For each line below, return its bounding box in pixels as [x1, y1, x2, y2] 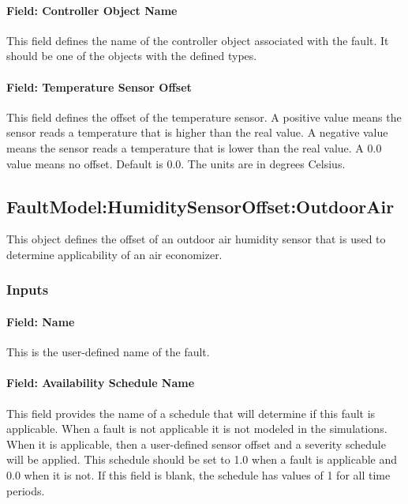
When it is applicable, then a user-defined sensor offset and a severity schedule [6, 435, 386, 452]
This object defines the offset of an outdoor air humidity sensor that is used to [6, 231, 386, 247]
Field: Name [6, 313, 75, 329]
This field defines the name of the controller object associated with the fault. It [6, 32, 389, 48]
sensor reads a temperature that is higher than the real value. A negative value [6, 124, 388, 141]
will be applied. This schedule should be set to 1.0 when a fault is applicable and [6, 451, 398, 468]
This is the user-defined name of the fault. [6, 344, 210, 360]
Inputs [6, 280, 49, 299]
